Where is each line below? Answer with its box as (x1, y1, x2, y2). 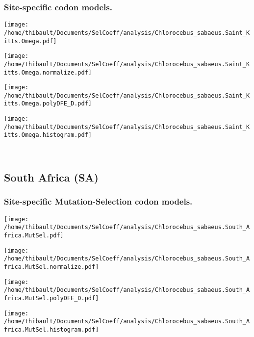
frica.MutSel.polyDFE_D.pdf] (4, 294, 99, 302)
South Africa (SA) (4, 170, 99, 185)
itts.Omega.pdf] (4, 37, 57, 45)
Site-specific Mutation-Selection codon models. (4, 195, 193, 207)
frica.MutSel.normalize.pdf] (4, 263, 99, 270)
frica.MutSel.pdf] (4, 232, 64, 239)
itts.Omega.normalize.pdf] (4, 69, 92, 76)
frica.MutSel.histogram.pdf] (4, 326, 99, 333)
